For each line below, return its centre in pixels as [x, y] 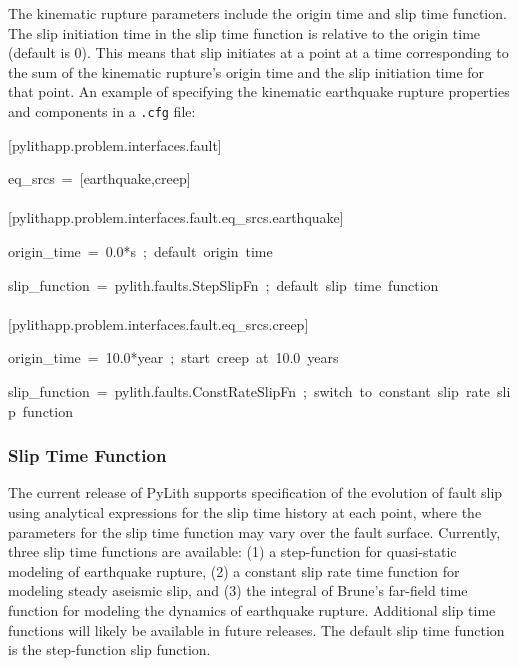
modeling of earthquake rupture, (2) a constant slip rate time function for [234, 570]
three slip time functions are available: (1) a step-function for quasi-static [232, 551]
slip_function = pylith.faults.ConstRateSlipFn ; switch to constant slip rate [249, 390]
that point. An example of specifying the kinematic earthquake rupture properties [259, 91]
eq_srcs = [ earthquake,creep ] [99, 178]
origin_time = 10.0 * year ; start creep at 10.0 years [173, 357]
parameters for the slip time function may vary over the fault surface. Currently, [254, 531]
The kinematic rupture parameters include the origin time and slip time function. [257, 13]
